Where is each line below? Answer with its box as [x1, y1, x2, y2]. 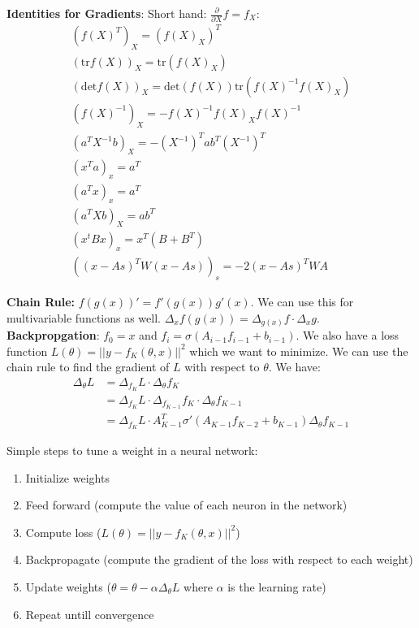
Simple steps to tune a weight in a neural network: [6, 442, 258, 459]
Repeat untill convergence [25, 605, 154, 622]
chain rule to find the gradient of [6, 358, 170, 375]
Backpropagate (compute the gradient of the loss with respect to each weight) [25, 551, 413, 568]
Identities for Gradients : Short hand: [6, 5, 207, 21]
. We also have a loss [296, 327, 400, 344]
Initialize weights [25, 469, 110, 486]
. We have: [268, 358, 321, 375]
